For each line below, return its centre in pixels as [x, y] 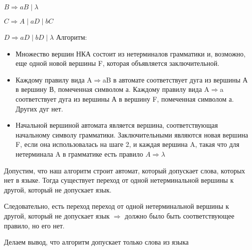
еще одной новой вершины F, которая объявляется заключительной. [117, 63]
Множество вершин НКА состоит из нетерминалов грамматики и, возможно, [130, 53]
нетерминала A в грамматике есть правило [79, 153]
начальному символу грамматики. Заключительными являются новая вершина [132, 134]
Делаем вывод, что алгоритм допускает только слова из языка [97, 242]
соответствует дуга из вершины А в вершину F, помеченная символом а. [125, 98]
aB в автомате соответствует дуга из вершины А [175, 79]
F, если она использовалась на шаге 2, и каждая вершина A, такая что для [127, 144]
